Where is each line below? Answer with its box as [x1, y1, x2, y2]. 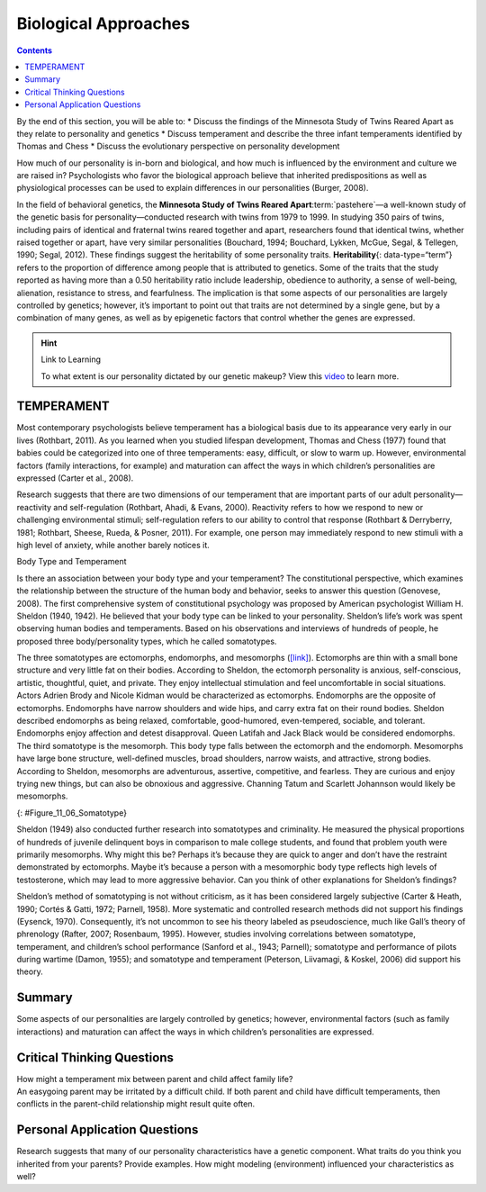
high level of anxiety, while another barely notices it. [16, 539, 211, 550]
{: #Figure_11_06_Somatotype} [16, 807, 128, 818]
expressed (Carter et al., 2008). [16, 473, 134, 483]
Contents [16, 45, 53, 56]
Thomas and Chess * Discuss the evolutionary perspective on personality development [16, 140, 340, 152]
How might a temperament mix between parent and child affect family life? [16, 1073, 293, 1084]
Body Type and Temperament [16, 556, 127, 567]
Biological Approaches [16, 14, 191, 33]
